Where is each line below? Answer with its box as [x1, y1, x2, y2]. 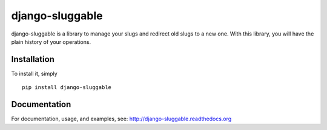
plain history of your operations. [11, 38, 91, 45]
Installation [11, 54, 54, 64]
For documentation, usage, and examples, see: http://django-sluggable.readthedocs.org [11, 115, 232, 123]
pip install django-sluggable [22, 84, 112, 91]
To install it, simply [11, 70, 58, 77]
